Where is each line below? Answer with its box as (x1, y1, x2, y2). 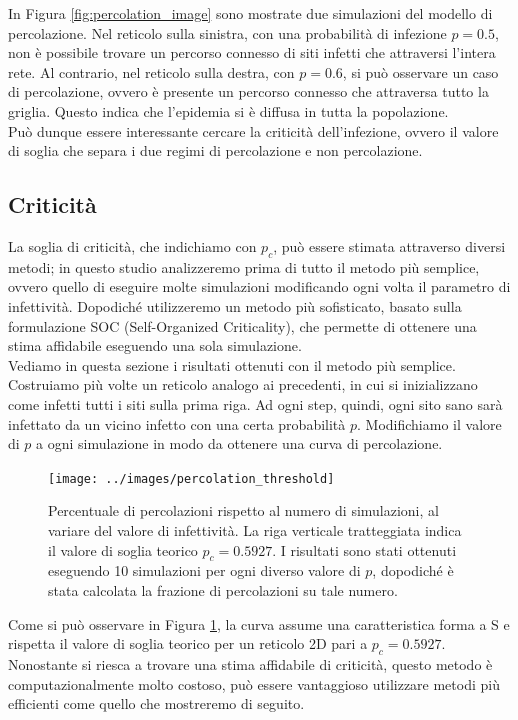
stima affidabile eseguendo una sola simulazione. (8, 335, 302, 356)
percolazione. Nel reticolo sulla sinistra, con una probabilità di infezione (8, 22, 447, 43)
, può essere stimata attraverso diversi (273, 235, 506, 256)
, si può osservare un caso (342, 61, 499, 82)
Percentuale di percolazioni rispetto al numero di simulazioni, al (48, 500, 439, 521)
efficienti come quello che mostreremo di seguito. (8, 693, 305, 714)
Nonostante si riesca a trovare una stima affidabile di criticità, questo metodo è (8, 653, 493, 674)
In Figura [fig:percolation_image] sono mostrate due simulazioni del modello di (8, 3, 493, 23)
